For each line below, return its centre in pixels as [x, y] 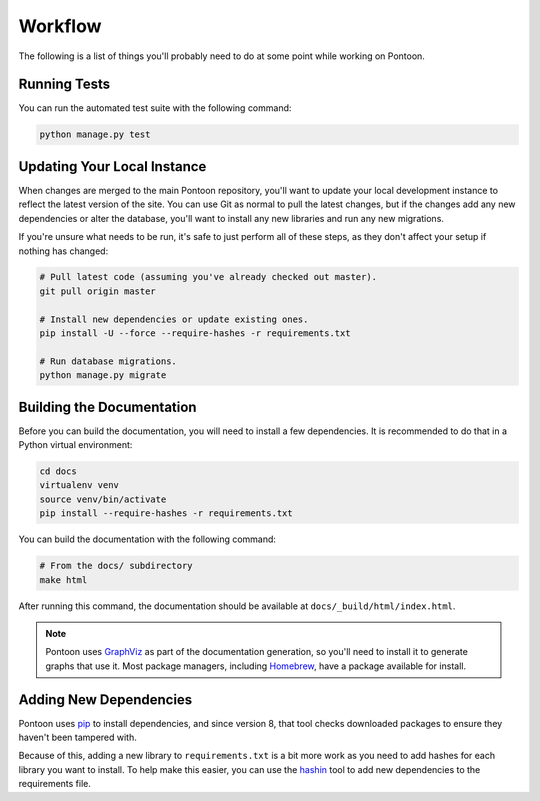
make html [63, 579]
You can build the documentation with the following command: [147, 539]
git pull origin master [98, 291]
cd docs [58, 471]
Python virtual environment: [75, 445]
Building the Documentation [107, 406]
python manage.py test [95, 134]
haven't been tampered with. [77, 737]
